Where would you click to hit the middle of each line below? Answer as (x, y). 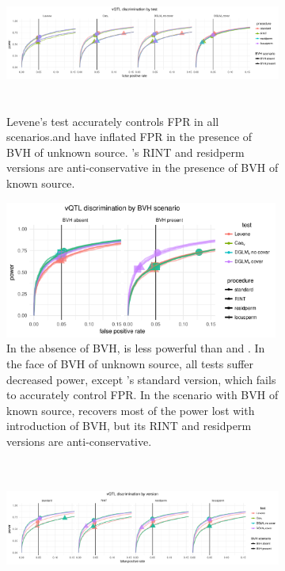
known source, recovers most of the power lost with (131, 410)
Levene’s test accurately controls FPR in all (113, 121)
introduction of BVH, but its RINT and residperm (129, 426)
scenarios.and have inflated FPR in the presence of (129, 137)
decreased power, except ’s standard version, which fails (141, 379)
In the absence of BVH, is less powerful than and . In (136, 348)
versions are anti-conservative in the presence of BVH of (142, 167)
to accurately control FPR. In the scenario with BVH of (142, 395)
